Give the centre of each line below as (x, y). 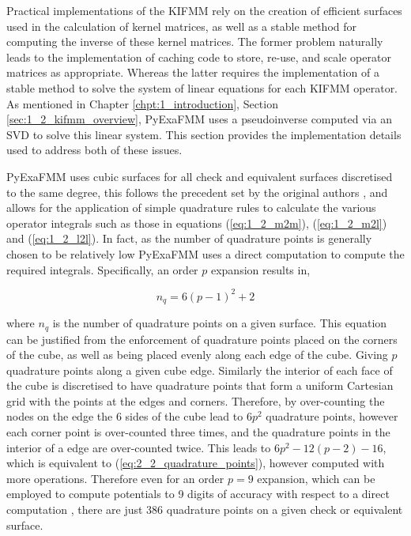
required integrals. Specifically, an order (102, 269)
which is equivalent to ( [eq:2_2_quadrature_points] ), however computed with (196, 463)
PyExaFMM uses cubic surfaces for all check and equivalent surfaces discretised (200, 176)
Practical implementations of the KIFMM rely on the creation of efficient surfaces (204, 10)
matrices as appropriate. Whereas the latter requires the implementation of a (193, 72)
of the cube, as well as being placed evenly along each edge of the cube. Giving (197, 355)
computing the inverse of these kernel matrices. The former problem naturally (195, 42)
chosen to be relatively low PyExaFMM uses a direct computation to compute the (205, 253)
